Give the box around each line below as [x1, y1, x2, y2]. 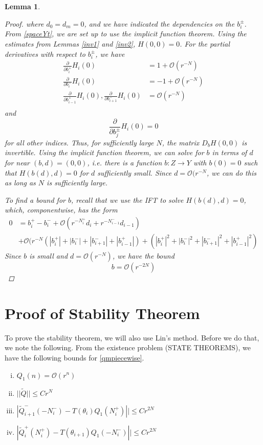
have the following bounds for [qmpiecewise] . [5, 352, 144, 363]
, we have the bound [112, 250, 174, 261]
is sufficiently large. [47, 177, 107, 188]
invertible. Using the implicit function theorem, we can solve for [5, 147, 204, 158]
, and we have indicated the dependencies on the [84, 18, 235, 29]
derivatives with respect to [5, 48, 85, 59]
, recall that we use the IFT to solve [71, 194, 184, 205]
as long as [5, 177, 36, 188]
